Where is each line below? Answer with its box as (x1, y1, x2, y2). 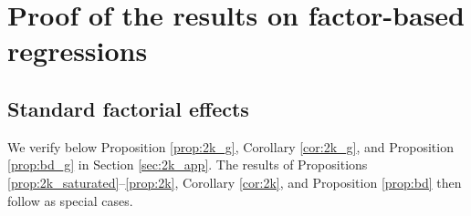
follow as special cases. (7, 190, 133, 210)
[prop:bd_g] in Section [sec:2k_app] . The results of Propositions (7, 155, 368, 174)
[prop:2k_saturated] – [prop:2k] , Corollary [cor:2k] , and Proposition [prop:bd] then (7, 172, 462, 191)
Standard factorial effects (7, 94, 249, 122)
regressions (7, 32, 148, 69)
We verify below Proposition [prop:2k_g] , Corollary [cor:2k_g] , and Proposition (7, 137, 454, 156)
